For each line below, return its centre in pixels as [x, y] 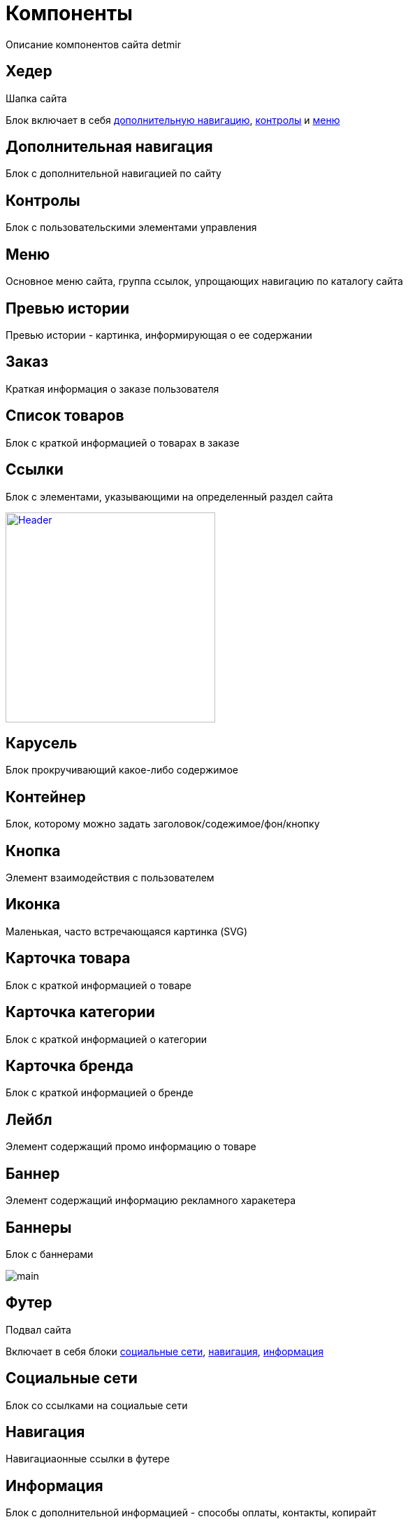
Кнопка [33, 851]
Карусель [42, 743]
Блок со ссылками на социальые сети [97, 1405]
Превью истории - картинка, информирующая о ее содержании [159, 335]
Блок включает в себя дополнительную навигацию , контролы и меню [173, 120]
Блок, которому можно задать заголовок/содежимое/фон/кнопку [163, 824]
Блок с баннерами [50, 1254]
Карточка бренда [70, 1065]
